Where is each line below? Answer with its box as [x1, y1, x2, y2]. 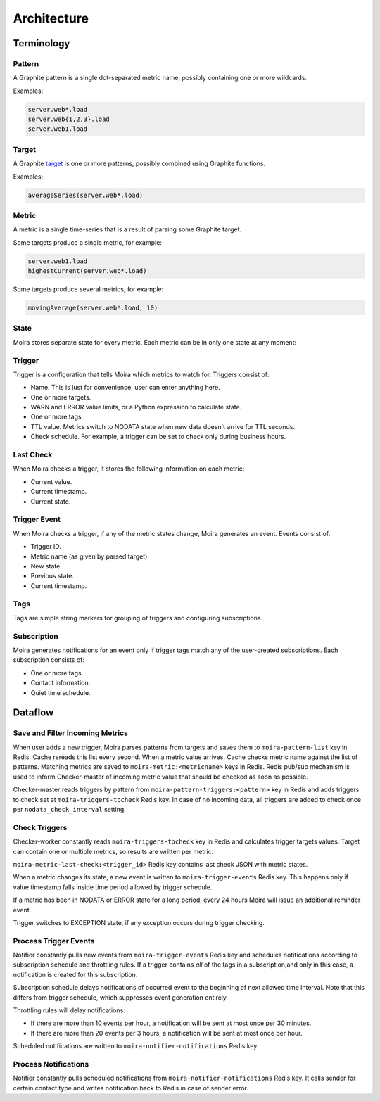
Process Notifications [13, 1059, 89, 1069]
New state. [30, 561, 63, 570]
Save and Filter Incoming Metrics [13, 728, 128, 738]
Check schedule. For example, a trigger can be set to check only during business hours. [30, 433, 286, 441]
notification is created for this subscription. [13, 970, 138, 979]
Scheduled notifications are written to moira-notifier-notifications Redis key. [13, 1042, 259, 1050]
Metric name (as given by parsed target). [30, 552, 149, 561]
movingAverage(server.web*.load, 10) [27, 304, 158, 312]
